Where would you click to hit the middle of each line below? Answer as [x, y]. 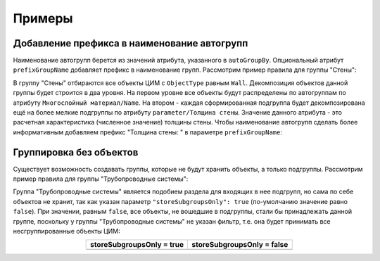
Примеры [43, 18]
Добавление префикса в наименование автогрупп [131, 43]
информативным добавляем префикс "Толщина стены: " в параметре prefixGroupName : [148, 132]
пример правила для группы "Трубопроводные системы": [101, 179]
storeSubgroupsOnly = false [240, 245]
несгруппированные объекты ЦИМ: [66, 231]
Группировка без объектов [76, 152]
